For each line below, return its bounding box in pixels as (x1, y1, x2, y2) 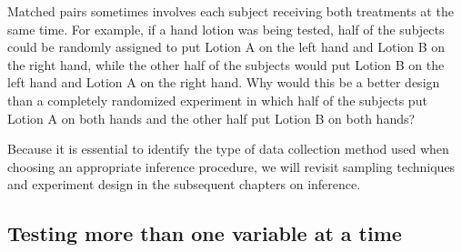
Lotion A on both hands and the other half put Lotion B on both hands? (7, 108, 416, 127)
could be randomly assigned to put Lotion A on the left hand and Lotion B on (7, 37, 446, 56)
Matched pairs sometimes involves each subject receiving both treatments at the (7, 2, 454, 20)
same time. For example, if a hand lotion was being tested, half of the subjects (7, 19, 445, 38)
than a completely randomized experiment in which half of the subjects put (7, 90, 427, 109)
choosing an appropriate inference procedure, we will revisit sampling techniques (7, 156, 456, 176)
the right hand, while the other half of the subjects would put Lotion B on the (7, 55, 445, 74)
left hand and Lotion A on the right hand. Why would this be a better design (7, 73, 440, 92)
